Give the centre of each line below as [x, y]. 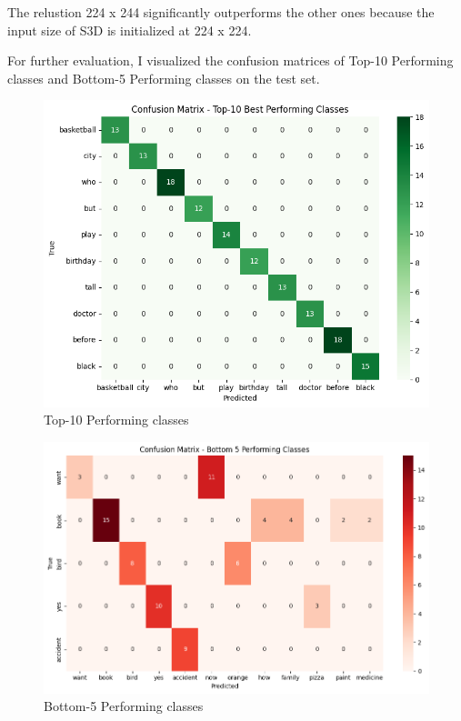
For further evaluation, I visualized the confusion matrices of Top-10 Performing [230, 60]
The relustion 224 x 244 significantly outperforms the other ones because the [221, 12]
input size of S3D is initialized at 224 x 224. [130, 30]
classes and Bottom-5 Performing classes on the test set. [164, 78]
